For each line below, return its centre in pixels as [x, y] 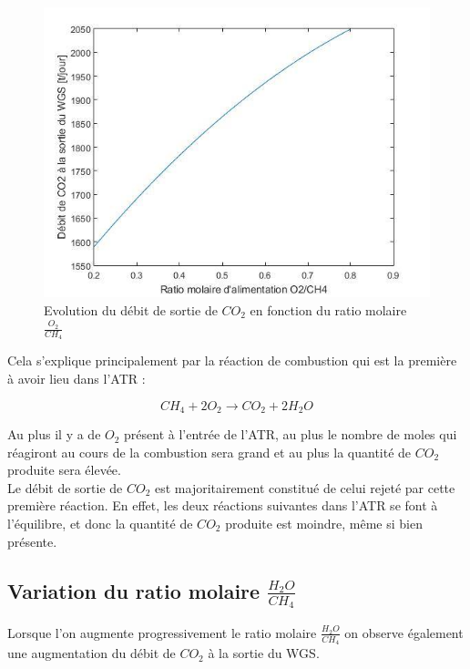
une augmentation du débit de [92, 653]
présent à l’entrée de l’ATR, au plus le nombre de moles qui [291, 434]
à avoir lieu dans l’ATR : [77, 379]
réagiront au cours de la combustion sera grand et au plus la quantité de [209, 452]
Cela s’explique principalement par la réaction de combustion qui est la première [232, 360]
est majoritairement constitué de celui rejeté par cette [305, 487]
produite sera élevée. [64, 470]
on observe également [404, 632]
